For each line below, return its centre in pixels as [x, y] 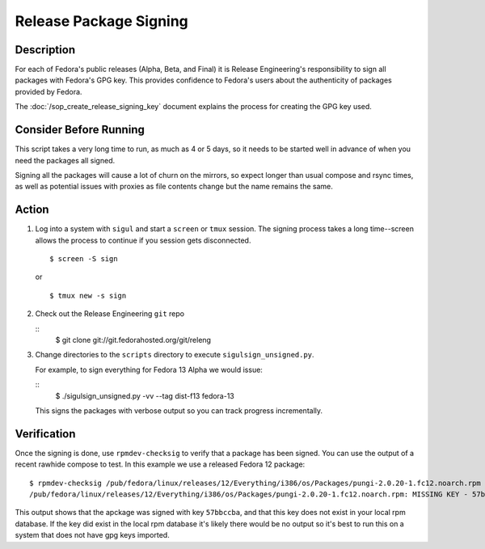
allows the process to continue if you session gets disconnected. [143, 240]
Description [45, 50]
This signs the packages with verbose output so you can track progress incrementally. [179, 410]
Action [32, 210]
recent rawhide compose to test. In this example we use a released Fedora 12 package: [160, 464]
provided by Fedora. [48, 91]
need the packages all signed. [65, 160]
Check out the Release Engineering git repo [110, 314]
